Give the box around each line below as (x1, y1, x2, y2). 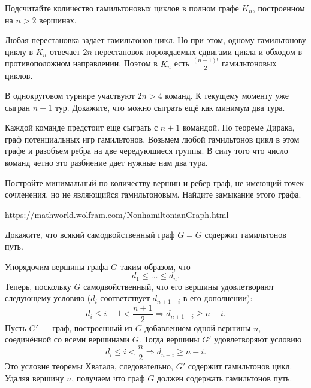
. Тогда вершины (138, 333, 200, 345)
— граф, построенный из (41, 321, 133, 334)
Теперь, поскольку (5, 280, 71, 292)
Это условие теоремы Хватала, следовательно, (5, 360, 173, 372)
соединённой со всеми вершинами (5, 333, 129, 345)
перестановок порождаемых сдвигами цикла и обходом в (95, 45, 303, 57)
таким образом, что (120, 260, 191, 272)
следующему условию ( (5, 292, 91, 304)
